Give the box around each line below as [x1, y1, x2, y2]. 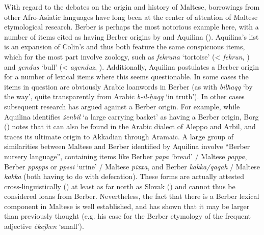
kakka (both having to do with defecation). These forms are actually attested [4, 171, 245, 182]
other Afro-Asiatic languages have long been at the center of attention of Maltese [4, 11, 258, 22]
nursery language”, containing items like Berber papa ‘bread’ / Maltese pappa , [4, 151, 247, 161]
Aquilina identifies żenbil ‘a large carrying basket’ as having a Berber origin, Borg [4, 111, 259, 122]
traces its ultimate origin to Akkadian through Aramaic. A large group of [4, 131, 233, 141]
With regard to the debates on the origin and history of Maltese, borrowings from [4, 2, 260, 12]
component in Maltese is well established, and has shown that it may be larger [4, 200, 250, 211]
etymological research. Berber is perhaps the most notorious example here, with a [4, 21, 259, 32]
